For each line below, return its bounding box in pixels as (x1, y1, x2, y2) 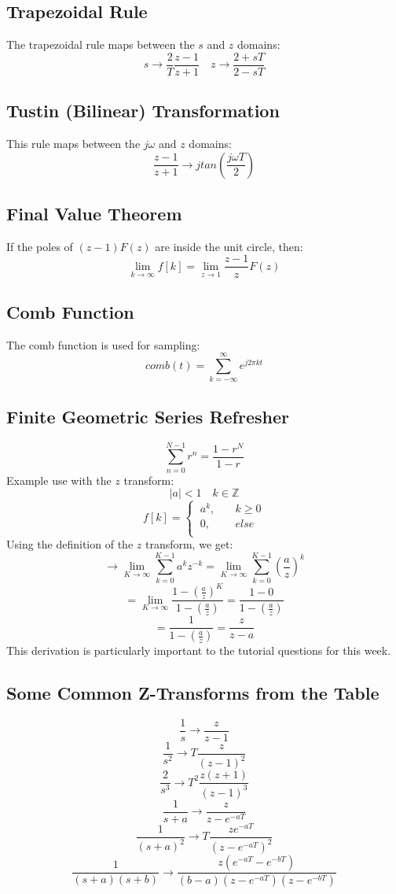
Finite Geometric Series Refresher (6, 404, 289, 428)
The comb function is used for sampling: (6, 336, 200, 353)
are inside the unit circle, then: (155, 238, 303, 254)
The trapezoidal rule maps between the (6, 36, 195, 53)
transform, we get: (145, 536, 233, 552)
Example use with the (6, 471, 112, 488)
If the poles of (6, 238, 73, 254)
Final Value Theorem (6, 201, 182, 226)
